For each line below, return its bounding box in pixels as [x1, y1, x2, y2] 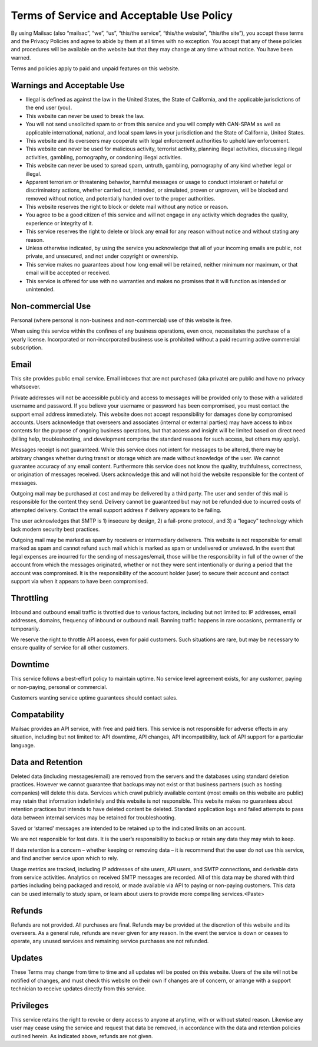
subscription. [11, 344, 43, 351]
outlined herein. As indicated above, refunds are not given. [11, 1032, 153, 1039]
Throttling [11, 593, 48, 603]
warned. [11, 54, 31, 61]
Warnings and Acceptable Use [11, 80, 125, 90]
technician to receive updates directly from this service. [11, 985, 147, 992]
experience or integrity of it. [25, 219, 94, 227]
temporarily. [11, 625, 41, 632]
